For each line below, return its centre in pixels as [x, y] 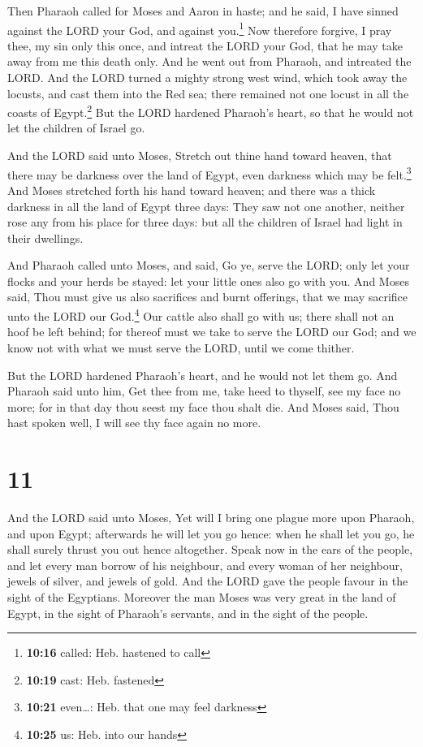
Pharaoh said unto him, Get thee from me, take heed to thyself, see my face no [204, 391]
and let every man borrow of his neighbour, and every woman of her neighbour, [205, 565]
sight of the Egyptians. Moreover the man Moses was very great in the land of [202, 596]
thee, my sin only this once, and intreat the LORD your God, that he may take [205, 45]
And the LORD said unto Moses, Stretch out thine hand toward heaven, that [200, 155]
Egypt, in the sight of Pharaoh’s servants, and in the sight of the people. [188, 613]
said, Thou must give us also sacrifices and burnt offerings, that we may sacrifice [208, 297]
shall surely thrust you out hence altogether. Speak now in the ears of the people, [210, 549]
